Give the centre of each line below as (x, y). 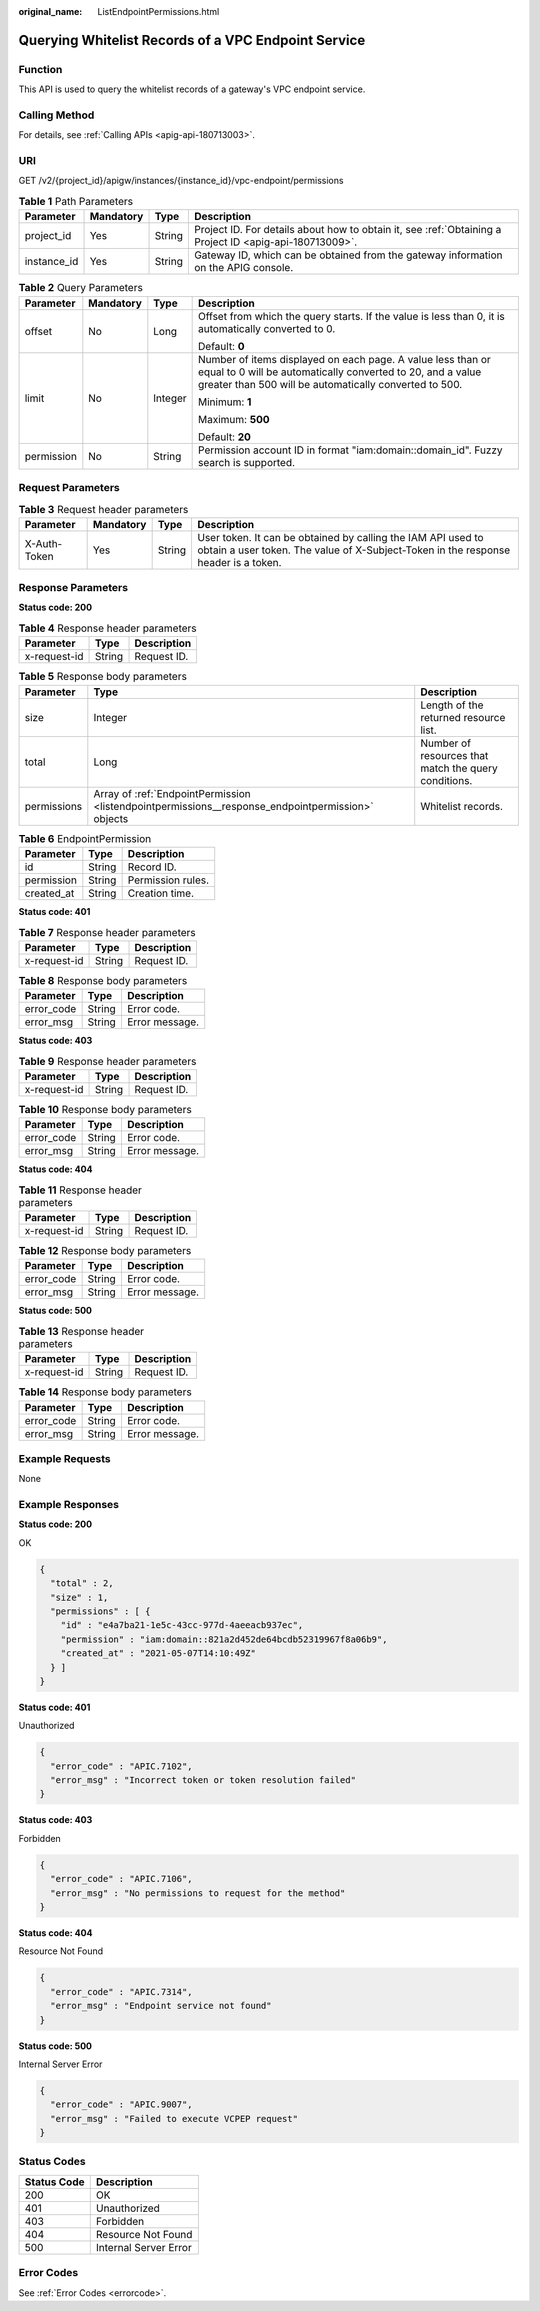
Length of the (452, 705)
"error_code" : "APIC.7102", (122, 1766)
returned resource (463, 717)
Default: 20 (225, 437)
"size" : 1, (79, 1597)
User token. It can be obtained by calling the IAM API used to (340, 537)
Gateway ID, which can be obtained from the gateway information (348, 255)
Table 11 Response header (80, 1190)
